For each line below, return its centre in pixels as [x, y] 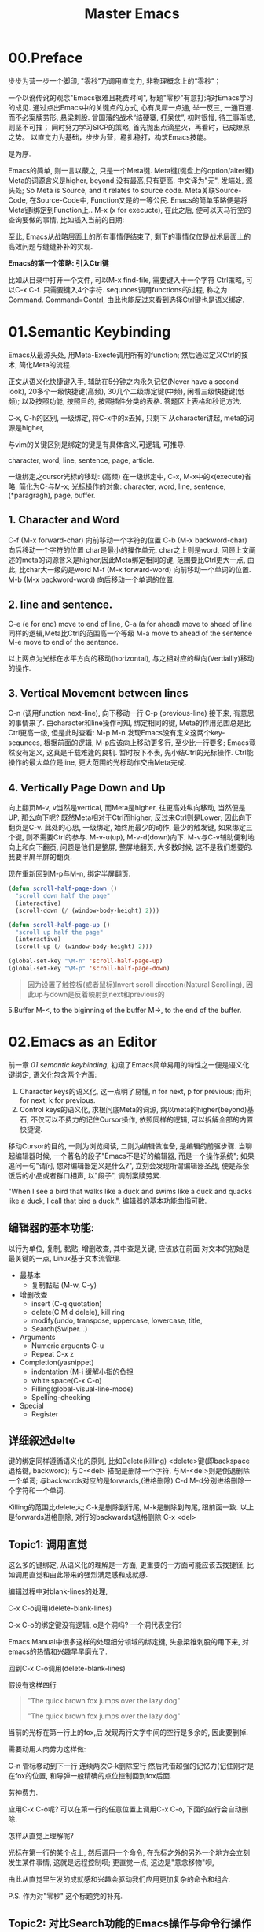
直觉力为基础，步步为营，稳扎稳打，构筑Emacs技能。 [124, 137]
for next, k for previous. [57, 1100]
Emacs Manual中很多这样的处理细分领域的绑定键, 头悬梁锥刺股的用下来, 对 [129, 1642]
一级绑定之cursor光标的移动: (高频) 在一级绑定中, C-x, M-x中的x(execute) [126, 476]
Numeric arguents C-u [68, 1346]
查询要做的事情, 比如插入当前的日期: [66, 220]
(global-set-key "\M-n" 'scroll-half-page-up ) [86, 961]
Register [45, 1414]
